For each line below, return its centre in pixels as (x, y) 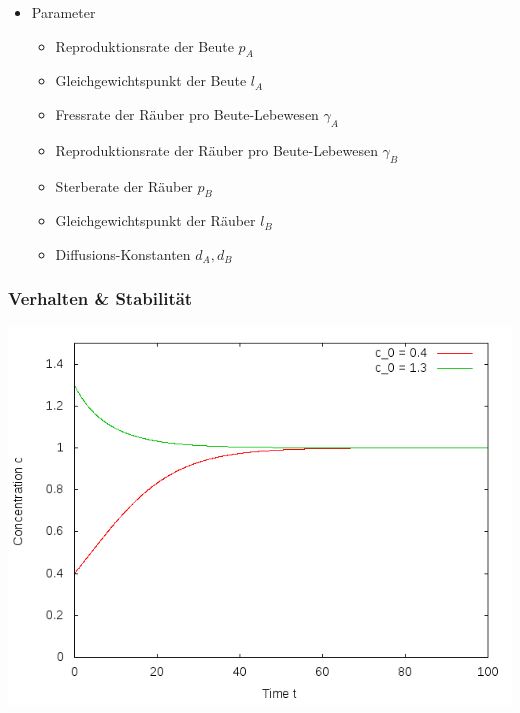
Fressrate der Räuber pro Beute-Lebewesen (187, 113)
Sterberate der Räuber (124, 185)
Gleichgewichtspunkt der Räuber (155, 220)
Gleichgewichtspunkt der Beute (151, 80)
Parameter (63, 12)
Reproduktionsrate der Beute (144, 45)
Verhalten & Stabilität (100, 298)
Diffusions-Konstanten (123, 253)
